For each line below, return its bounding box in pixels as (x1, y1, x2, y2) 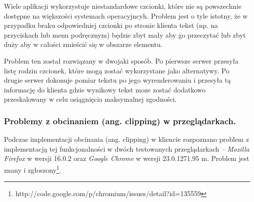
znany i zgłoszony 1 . (4, 163, 62, 175)
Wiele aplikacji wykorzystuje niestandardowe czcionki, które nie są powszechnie (4, 1, 242, 11)
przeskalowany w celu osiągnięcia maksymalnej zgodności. (4, 94, 177, 104)
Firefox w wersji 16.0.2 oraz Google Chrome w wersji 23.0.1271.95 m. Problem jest (4, 153, 250, 163)
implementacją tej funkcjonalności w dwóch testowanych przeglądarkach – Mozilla (4, 143, 250, 154)
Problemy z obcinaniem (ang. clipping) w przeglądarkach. (4, 114, 236, 127)
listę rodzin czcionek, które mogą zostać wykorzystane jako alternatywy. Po (4, 65, 230, 75)
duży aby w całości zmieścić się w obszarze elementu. (4, 39, 163, 49)
